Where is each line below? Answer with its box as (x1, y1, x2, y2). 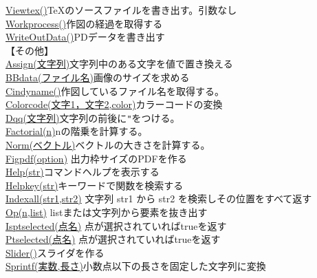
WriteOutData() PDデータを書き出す (6, 30, 165, 44)
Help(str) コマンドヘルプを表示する (6, 164, 160, 179)
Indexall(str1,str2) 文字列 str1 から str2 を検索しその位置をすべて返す (6, 191, 312, 206)
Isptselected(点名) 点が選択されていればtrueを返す (6, 218, 227, 233)
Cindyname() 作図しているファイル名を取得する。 (6, 83, 225, 98)
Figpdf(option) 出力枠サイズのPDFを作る (6, 151, 187, 165)
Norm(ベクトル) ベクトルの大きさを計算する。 (6, 138, 210, 151)
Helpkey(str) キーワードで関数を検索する (6, 178, 184, 192)
